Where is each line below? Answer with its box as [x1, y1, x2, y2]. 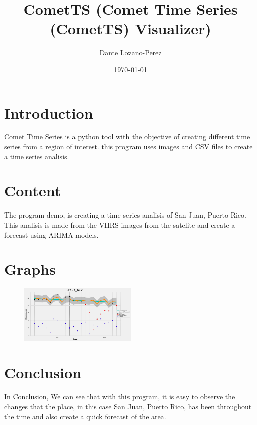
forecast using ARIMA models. [4, 229, 99, 240]
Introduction [4, 102, 93, 123]
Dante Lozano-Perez [99, 47, 162, 58]
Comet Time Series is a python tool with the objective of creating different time [4, 131, 250, 142]
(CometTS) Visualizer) [50, 18, 211, 39]
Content [4, 180, 61, 201]
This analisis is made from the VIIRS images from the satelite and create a [4, 219, 235, 230]
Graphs [4, 259, 56, 279]
